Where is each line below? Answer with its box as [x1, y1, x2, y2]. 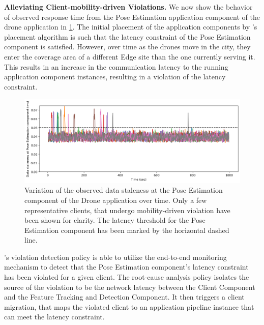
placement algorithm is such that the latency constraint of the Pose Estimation [4, 31, 251, 42]
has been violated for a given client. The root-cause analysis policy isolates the [4, 272, 249, 282]
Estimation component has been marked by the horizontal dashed [24, 224, 229, 235]
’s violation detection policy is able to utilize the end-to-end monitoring [4, 251, 227, 262]
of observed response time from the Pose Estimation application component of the [4, 11, 260, 22]
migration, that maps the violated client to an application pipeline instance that [4, 301, 254, 312]
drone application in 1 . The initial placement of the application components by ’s [4, 21, 257, 32]
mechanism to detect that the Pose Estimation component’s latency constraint [4, 261, 249, 272]
